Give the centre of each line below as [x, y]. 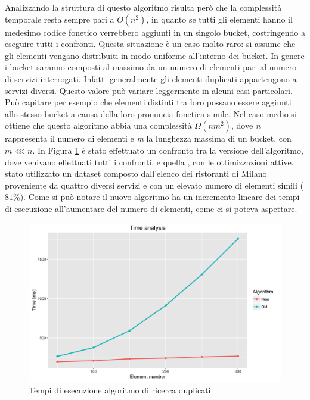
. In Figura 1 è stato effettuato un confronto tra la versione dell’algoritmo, [168, 150]
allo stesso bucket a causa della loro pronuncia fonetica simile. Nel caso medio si [151, 113]
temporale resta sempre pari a [60, 19]
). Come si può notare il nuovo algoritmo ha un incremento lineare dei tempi [160, 197]
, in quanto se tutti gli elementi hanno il [219, 19]
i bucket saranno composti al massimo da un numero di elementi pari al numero [151, 67]
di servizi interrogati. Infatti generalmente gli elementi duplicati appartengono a [151, 78]
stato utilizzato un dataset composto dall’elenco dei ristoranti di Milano [136, 174]
